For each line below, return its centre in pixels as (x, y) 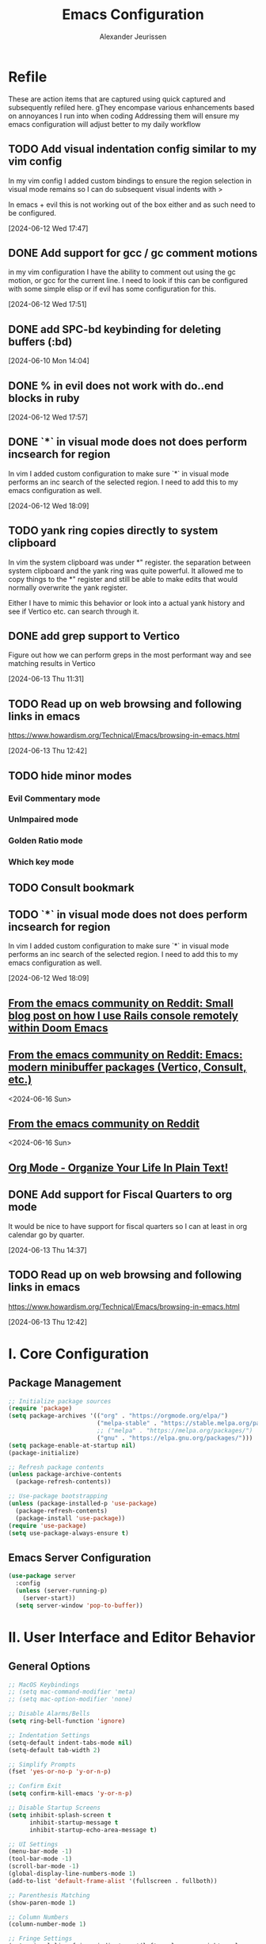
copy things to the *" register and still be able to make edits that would (123, 579)
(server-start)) (49, 1598)
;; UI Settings (33, 1844)
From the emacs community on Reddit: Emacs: (125, 1055)
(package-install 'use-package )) (70, 1518)
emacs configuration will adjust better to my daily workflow (104, 124)
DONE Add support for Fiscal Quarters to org (120, 1195)
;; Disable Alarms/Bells (49, 1714)
